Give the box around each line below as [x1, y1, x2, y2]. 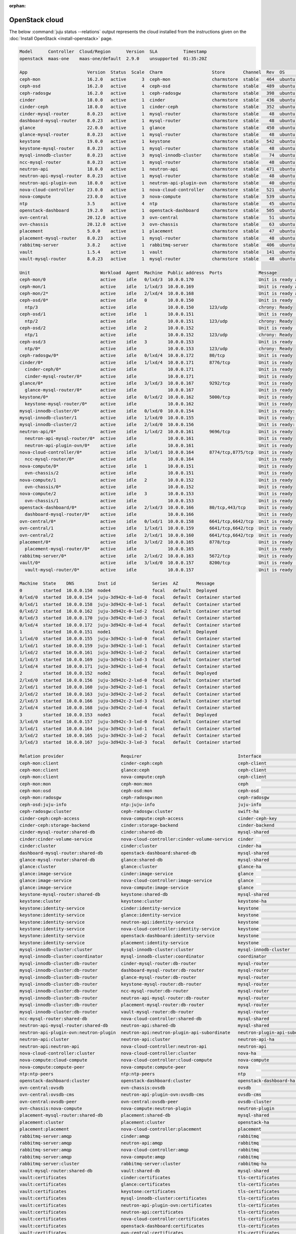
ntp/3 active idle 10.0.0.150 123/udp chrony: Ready [25, 304, 293, 310]
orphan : [9, 3, 26, 8]
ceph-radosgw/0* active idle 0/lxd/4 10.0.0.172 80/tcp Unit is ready [19, 353, 293, 358]
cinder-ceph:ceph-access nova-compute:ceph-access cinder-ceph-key [19, 815, 277, 821]
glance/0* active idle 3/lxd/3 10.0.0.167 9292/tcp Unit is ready [19, 381, 293, 386]
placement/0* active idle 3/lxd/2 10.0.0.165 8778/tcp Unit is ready [19, 540, 293, 545]
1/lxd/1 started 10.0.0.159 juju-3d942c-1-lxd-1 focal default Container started [19, 643, 241, 649]
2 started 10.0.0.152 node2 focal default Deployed [19, 670, 218, 676]
